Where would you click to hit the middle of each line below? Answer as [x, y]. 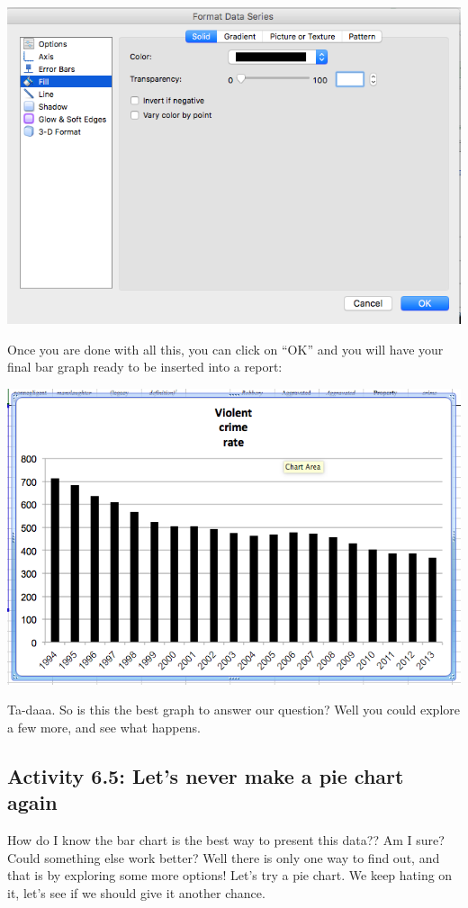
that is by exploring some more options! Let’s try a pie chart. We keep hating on [230, 875]
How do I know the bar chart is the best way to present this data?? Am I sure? [226, 840]
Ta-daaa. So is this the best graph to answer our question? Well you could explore [234, 710]
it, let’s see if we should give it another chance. [136, 892]
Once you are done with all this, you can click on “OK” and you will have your [225, 349]
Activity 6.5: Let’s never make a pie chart [206, 775]
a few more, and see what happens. [104, 727]
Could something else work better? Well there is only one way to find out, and [224, 857]
